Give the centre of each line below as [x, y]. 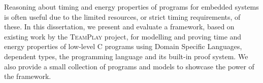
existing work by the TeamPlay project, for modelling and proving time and [123, 36]
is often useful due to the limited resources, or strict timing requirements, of [122, 16]
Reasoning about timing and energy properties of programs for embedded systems [131, 7]
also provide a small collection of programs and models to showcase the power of [129, 66]
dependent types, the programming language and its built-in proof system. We [126, 56]
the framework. [28, 76]
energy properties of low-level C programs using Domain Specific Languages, [123, 46]
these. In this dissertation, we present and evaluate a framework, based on [119, 27]
